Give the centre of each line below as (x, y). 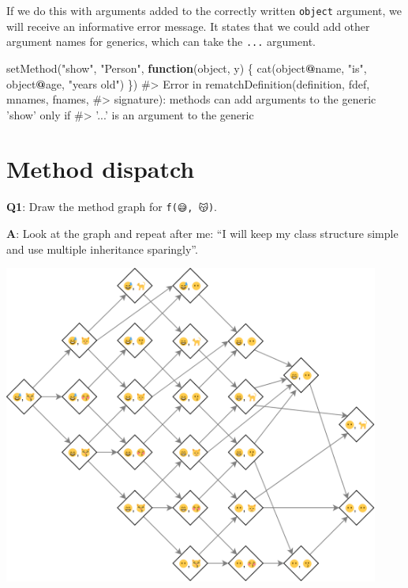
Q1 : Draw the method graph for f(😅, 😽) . (112, 207)
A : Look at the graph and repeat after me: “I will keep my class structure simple (202, 234)
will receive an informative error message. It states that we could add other (188, 26)
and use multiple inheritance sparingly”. (102, 249)
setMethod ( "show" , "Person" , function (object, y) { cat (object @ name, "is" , (187, 68)
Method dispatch (101, 169)
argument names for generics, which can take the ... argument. (161, 41)
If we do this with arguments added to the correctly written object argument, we (204, 10)
